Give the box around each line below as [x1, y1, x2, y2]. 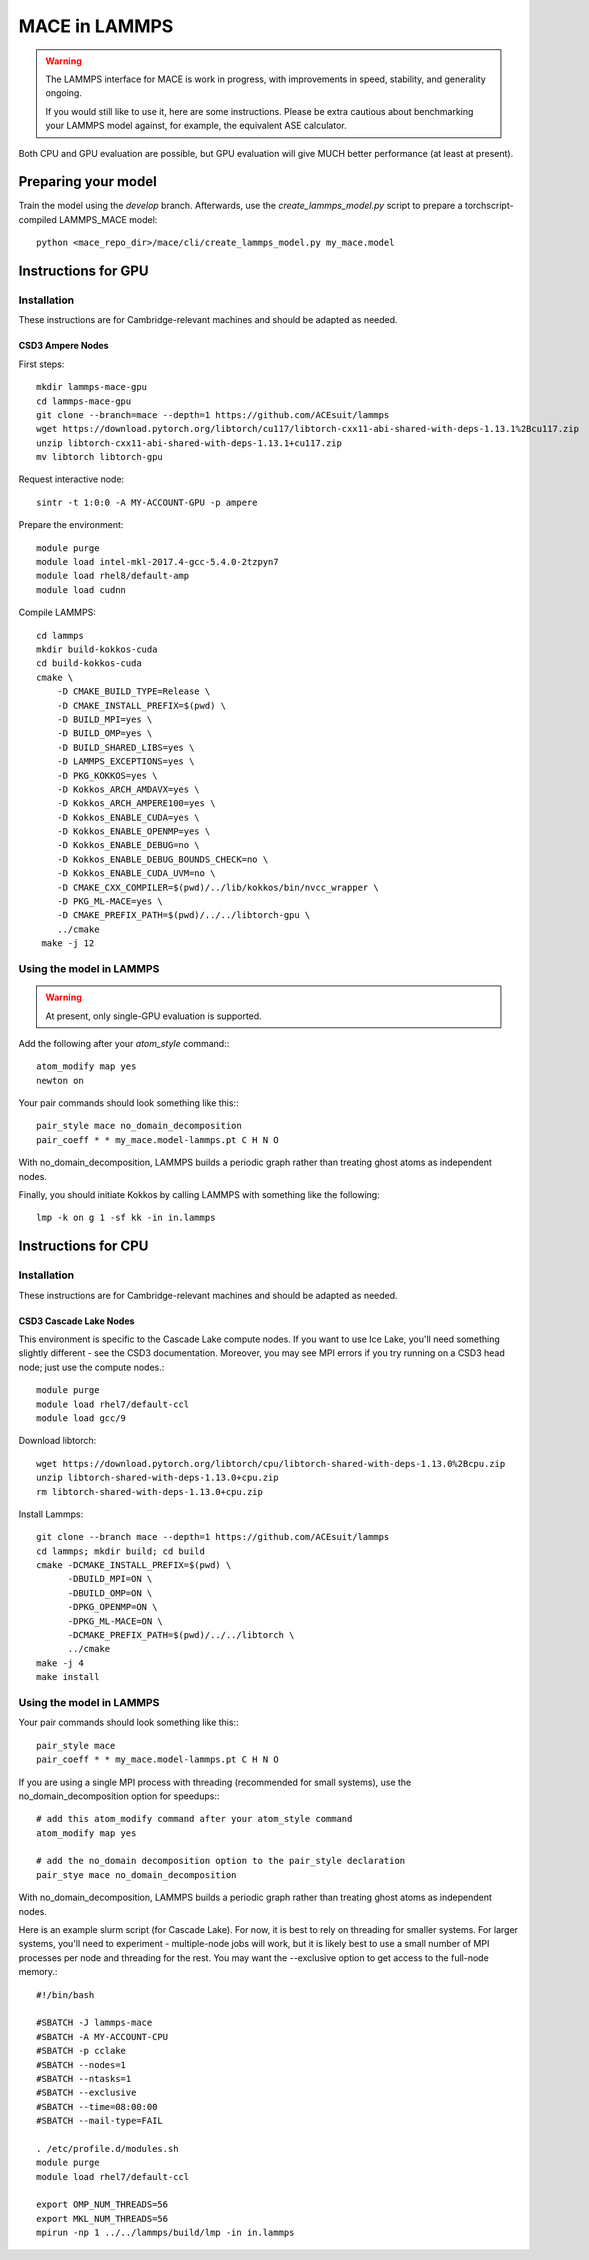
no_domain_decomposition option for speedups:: [18, 1790, 220, 1802]
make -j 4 [36, 1657, 84, 1669]
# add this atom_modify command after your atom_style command [36, 1813, 353, 1825]
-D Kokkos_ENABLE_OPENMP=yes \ [56, 826, 211, 837]
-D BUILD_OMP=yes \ [56, 728, 153, 739]
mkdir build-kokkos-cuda [36, 643, 158, 655]
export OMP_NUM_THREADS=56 [36, 2199, 169, 2210]
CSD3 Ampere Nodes [18, 340, 109, 352]
